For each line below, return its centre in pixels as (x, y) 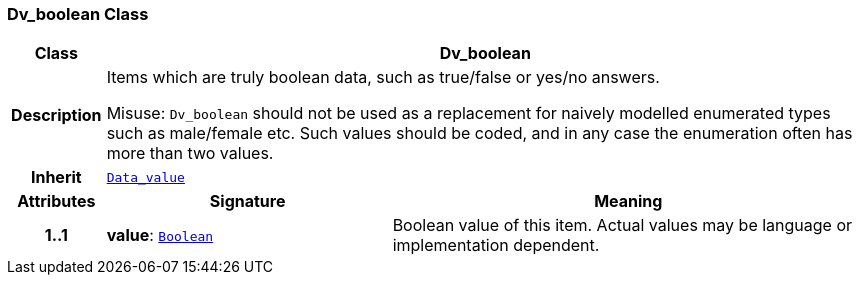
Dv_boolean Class (78, 14)
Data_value (145, 177)
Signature (247, 201)
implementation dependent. (496, 245)
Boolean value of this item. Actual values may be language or (622, 225)
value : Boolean (160, 235)
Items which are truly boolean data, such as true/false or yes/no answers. (383, 77)
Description (56, 115)
